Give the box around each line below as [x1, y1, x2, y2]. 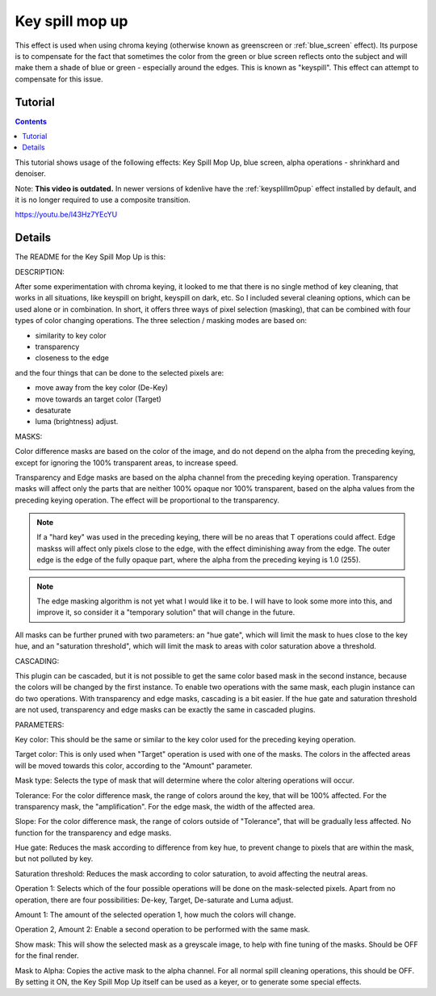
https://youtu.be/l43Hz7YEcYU [15, 210, 118, 220]
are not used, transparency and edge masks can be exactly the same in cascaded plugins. [15, 705, 316, 715]
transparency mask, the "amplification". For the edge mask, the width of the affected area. [15, 801, 315, 811]
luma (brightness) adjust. [35, 417, 119, 427]
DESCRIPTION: [15, 267, 65, 276]
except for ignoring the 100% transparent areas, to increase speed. [15, 457, 238, 468]
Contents [15, 116, 48, 126]
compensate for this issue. [15, 74, 104, 84]
